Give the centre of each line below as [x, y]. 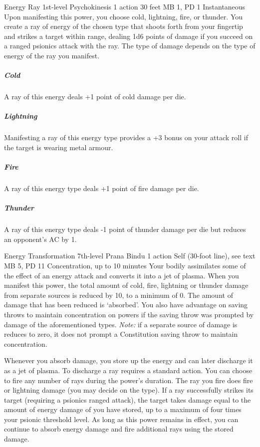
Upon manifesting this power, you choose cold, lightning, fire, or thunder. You [124, 16]
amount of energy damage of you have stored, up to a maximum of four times [123, 409]
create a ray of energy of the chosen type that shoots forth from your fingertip [124, 26]
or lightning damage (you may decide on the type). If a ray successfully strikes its [129, 390]
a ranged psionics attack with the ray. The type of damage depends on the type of [130, 46]
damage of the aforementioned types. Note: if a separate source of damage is [121, 324]
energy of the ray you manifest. [52, 55]
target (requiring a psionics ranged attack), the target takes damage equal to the [128, 399]
